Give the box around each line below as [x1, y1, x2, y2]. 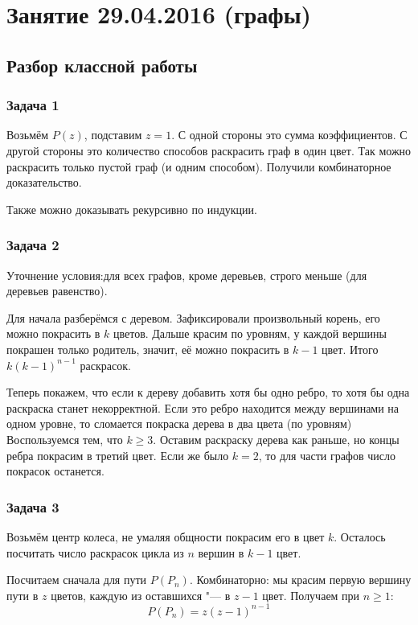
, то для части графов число [258, 446, 395, 463]
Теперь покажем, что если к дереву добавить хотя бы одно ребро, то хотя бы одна [6, 384, 410, 401]
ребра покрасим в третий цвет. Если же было [6, 446, 229, 463]
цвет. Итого [322, 340, 379, 357]
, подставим [84, 126, 142, 143]
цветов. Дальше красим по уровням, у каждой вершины [113, 325, 387, 342]
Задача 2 [6, 235, 59, 255]
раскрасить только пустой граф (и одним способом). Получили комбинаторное [6, 158, 391, 175]
